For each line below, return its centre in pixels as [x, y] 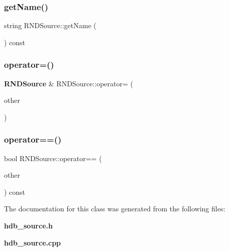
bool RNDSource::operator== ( [53, 158]
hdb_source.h [28, 225]
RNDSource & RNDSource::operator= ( [69, 83]
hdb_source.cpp [33, 242]
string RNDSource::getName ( [50, 25]
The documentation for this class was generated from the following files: [115, 209]
